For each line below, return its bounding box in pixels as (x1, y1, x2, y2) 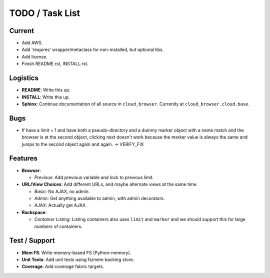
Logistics (9, 74, 38, 82)
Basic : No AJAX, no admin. (34, 188, 90, 194)
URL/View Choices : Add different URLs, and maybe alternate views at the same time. (21, 181, 198, 187)
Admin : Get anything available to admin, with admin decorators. (34, 195, 165, 201)
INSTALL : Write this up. (21, 94, 70, 100)
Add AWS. (21, 40, 43, 46)
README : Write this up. (21, 87, 70, 93)
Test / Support (9, 236, 55, 245)
